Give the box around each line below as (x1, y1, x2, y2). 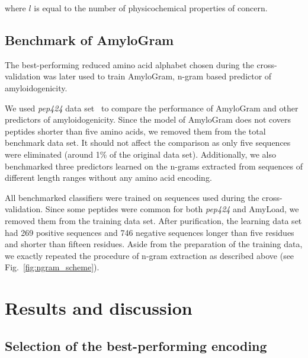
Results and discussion (5, 296, 192, 320)
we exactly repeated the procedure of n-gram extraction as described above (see (5, 249, 294, 261)
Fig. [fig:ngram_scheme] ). (5, 261, 100, 273)
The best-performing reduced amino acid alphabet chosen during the (5, 58, 254, 71)
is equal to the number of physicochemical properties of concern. (34, 2, 268, 14)
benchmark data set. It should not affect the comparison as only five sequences (5, 136, 291, 149)
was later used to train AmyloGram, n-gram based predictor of (43, 70, 272, 82)
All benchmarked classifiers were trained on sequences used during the (5, 191, 259, 203)
